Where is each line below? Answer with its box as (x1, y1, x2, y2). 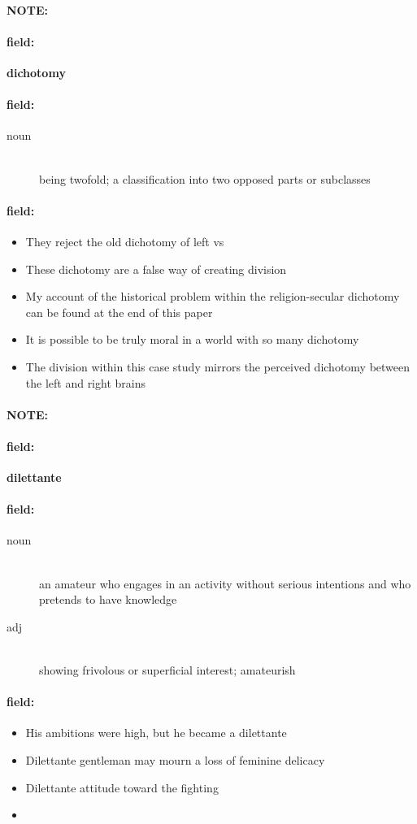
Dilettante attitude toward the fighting (25, 778, 219, 796)
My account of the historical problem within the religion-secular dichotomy (25, 288, 400, 305)
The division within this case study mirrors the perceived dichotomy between (25, 358, 410, 375)
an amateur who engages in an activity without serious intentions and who (39, 575, 411, 592)
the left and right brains (25, 374, 146, 391)
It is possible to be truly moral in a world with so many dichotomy (25, 331, 359, 348)
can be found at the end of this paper (25, 303, 213, 320)
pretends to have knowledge (39, 591, 177, 608)
